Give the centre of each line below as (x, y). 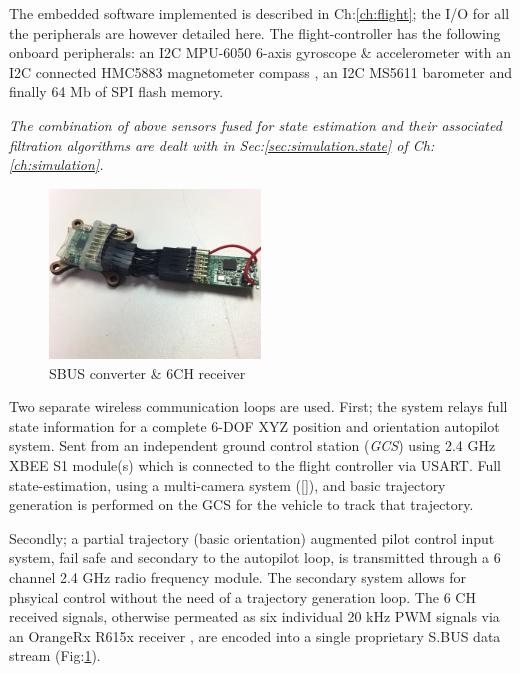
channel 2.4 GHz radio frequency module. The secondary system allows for (238, 577)
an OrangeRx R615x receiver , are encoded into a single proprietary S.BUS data (255, 635)
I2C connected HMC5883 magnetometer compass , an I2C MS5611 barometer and (261, 71)
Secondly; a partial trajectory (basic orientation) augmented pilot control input (252, 537)
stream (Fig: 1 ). (55, 655)
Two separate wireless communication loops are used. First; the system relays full (258, 406)
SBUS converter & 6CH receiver (147, 372)
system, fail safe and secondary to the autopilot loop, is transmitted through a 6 (255, 557)
